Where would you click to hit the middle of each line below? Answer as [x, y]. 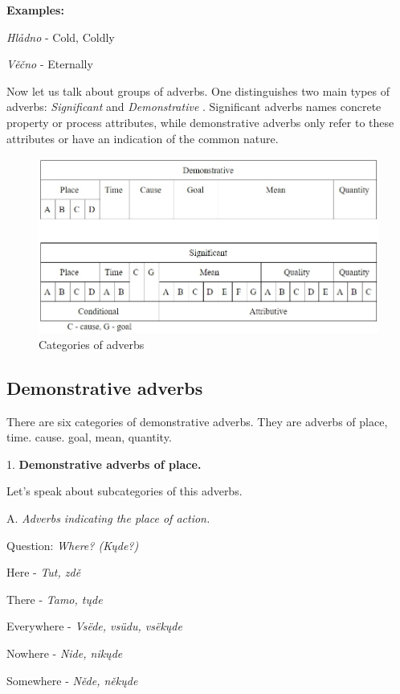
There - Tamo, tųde [55, 599]
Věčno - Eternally [50, 64]
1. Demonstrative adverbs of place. [104, 464]
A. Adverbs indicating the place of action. [108, 517]
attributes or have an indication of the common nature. [143, 138]
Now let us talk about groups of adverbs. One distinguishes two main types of [198, 90]
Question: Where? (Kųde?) [73, 545]
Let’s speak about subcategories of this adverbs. [124, 491]
